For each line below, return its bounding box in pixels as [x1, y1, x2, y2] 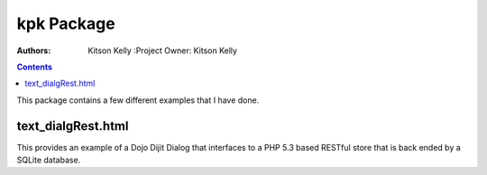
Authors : [16, 45, 51, 56]
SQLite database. [16, 154, 81, 166]
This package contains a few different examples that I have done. [16, 95, 260, 106]
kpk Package [16, 14, 116, 33]
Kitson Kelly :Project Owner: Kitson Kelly [87, 45, 238, 56]
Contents [16, 61, 53, 72]
